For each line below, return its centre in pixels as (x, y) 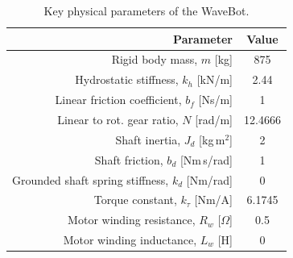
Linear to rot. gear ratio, (118, 119)
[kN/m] (215, 79)
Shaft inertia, (148, 139)
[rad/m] (214, 119)
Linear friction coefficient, (118, 100)
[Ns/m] (215, 100)
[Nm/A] (213, 200)
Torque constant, (135, 200)
